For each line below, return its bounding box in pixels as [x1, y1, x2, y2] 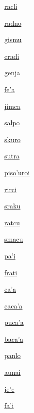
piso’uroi [4, 167, 30, 177]
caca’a [4, 300, 23, 310]
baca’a [4, 333, 23, 344]
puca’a [4, 317, 24, 327]
